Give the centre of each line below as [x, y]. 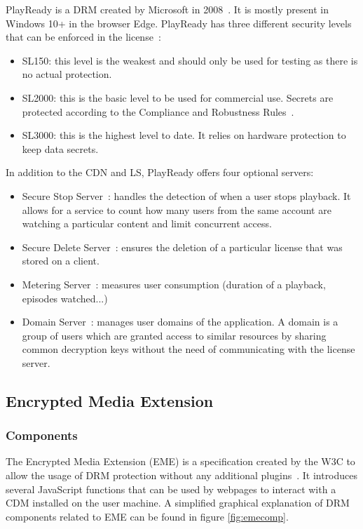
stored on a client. [61, 261]
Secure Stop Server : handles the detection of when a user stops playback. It [186, 195]
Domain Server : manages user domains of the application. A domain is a [180, 322]
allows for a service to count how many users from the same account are [177, 209]
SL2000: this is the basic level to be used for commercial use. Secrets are [178, 97]
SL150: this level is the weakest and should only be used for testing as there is [190, 60]
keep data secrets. [60, 148]
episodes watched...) [65, 298]
